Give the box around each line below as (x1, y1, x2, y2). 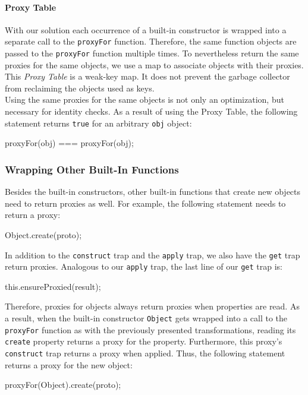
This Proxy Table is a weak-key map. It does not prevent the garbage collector (5, 70, 290, 83)
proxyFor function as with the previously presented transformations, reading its (5, 323, 296, 336)
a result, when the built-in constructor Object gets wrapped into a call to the (5, 312, 288, 324)
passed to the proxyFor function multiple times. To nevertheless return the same (5, 47, 299, 59)
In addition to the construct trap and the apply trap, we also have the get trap (5, 248, 300, 261)
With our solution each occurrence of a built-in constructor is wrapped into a (5, 23, 287, 36)
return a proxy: (5, 208, 61, 221)
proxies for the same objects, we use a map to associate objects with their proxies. (5, 58, 304, 71)
